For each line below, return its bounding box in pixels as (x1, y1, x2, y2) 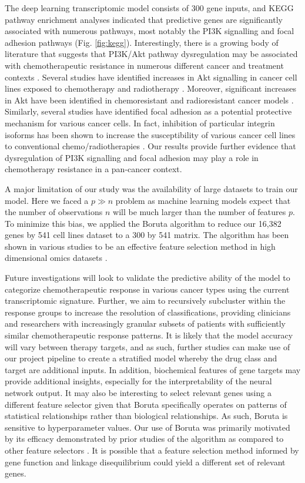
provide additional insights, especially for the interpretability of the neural (5, 375, 272, 387)
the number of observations (5, 206, 103, 218)
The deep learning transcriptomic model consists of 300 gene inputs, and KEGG (5, 2, 294, 14)
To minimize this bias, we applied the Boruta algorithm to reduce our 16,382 (5, 217, 281, 229)
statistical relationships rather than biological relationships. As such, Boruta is (5, 410, 288, 422)
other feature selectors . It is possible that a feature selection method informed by (5, 444, 299, 456)
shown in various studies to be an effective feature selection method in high (5, 240, 276, 252)
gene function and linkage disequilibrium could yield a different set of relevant (5, 455, 286, 468)
